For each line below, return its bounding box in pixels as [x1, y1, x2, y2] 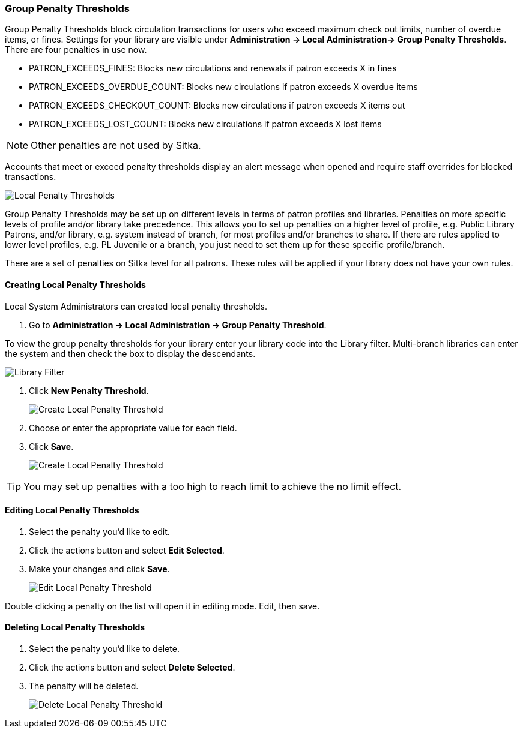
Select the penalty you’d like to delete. [29, 644, 180, 654]
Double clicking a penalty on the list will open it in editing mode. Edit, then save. [5, 600, 320, 611]
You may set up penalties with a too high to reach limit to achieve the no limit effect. [23, 480, 402, 492]
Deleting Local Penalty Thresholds [5, 622, 145, 633]
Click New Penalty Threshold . [29, 385, 149, 396]
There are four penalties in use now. [5, 44, 147, 55]
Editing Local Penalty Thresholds [5, 505, 139, 516]
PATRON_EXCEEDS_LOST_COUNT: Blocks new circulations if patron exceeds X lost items [29, 119, 382, 130]
